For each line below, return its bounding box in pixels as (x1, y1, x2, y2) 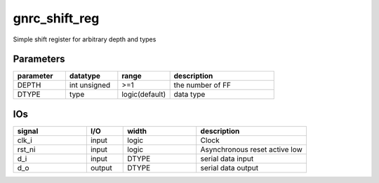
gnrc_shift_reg (13, 11, 100, 26)
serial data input (200, 154, 254, 163)
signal (17, 126, 39, 136)
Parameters (13, 53, 65, 65)
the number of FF (173, 81, 232, 90)
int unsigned (69, 81, 111, 90)
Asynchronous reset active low (200, 144, 303, 154)
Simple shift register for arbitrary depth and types (13, 35, 157, 43)
